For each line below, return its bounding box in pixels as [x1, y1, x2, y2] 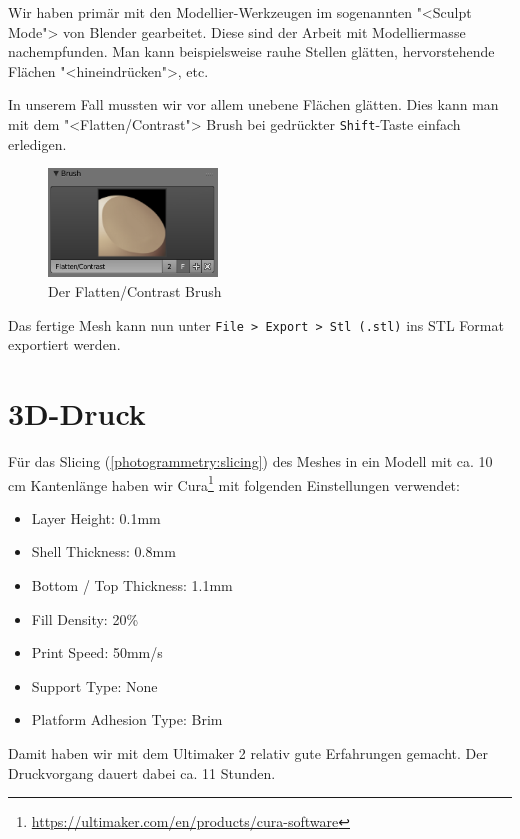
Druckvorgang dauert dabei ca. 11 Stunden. [8, 762, 276, 783]
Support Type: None [31, 675, 158, 696]
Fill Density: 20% [31, 608, 139, 629]
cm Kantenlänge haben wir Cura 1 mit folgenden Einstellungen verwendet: [8, 471, 460, 495]
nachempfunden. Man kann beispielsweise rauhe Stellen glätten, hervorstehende [8, 41, 495, 62]
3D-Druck [8, 393, 146, 433]
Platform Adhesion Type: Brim [31, 709, 223, 730]
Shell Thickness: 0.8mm [31, 541, 176, 562]
